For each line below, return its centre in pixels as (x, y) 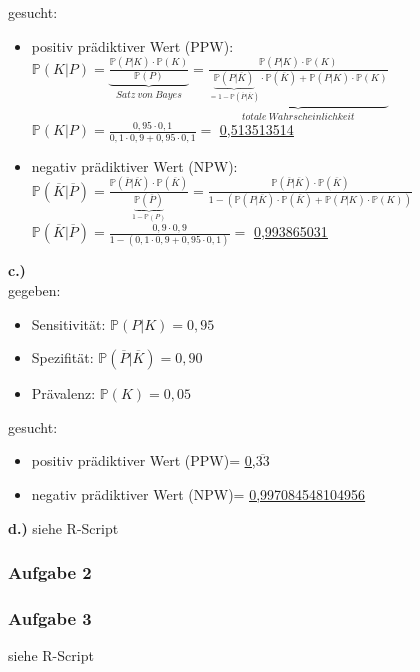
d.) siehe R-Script (63, 527)
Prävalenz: (63, 393)
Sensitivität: (68, 323)
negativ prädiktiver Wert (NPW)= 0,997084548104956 (198, 493)
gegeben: (34, 289)
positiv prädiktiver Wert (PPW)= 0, (143, 460)
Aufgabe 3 (50, 617)
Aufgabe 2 (50, 572)
